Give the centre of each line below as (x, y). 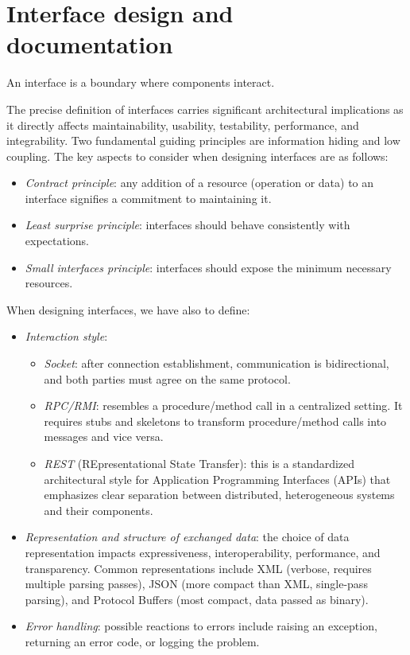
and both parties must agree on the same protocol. (167, 378)
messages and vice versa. (104, 437)
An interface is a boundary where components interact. (141, 82)
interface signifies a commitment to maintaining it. (148, 198)
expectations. (57, 241)
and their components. (99, 510)
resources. (49, 283)
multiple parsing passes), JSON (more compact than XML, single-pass (196, 584)
